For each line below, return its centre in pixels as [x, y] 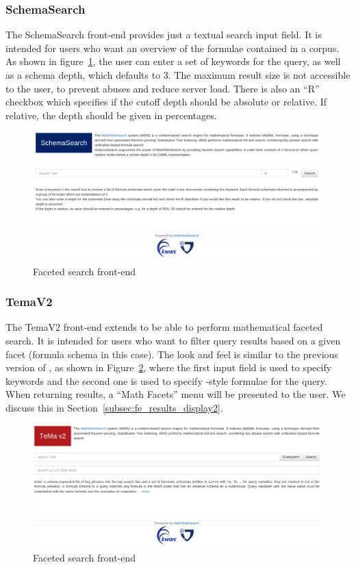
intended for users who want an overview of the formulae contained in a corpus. [173, 48]
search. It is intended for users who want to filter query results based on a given [173, 341]
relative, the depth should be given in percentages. [111, 115]
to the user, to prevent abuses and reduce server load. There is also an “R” [163, 88]
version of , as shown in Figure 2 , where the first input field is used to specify [169, 367]
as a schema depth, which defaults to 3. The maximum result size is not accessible [178, 75]
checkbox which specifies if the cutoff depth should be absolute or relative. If [166, 102]
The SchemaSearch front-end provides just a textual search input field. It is [164, 35]
